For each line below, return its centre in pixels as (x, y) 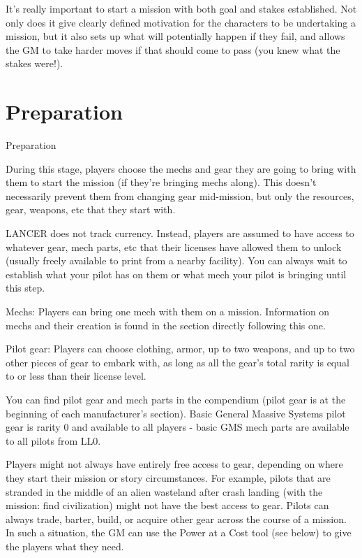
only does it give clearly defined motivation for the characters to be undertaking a (181, 22)
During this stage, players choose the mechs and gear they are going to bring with (181, 168)
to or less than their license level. (76, 376)
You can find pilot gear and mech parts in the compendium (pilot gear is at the (176, 399)
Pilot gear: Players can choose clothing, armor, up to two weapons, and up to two (180, 349)
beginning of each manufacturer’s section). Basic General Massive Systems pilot (176, 413)
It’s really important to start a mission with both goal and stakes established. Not (181, 8)
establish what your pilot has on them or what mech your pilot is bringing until (176, 274)
